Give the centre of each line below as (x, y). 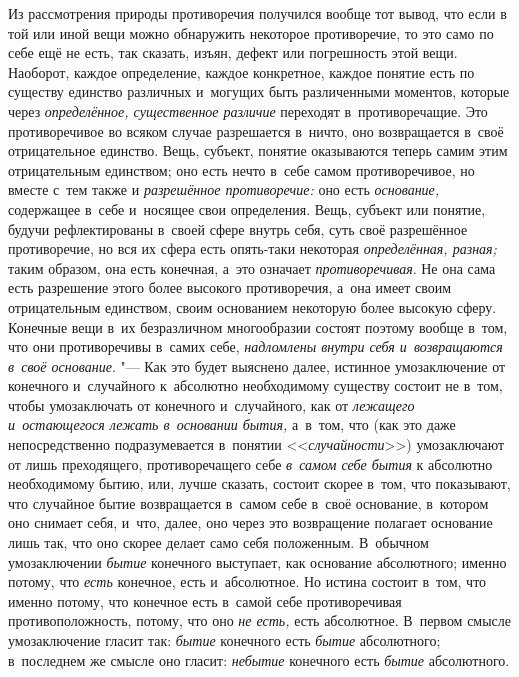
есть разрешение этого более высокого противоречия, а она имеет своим (230, 287)
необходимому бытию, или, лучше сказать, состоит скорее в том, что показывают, (259, 483)
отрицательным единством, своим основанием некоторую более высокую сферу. (252, 306)
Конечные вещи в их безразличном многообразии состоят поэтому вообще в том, (258, 326)
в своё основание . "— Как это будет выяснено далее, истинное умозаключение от (257, 365)
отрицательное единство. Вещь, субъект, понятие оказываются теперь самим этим (258, 150)
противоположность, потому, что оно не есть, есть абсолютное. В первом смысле (260, 620)
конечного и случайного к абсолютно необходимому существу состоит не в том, (255, 385)
